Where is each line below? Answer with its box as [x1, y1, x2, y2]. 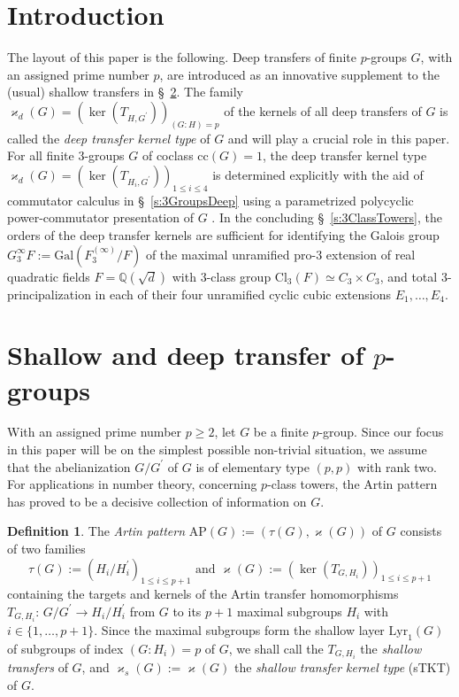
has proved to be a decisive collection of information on [7, 492, 307, 510]
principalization [7, 284, 91, 303]
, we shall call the [228, 639, 324, 657]
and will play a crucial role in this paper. [227, 128, 450, 147]
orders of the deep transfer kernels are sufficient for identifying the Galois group [7, 225, 440, 244]
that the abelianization [7, 457, 131, 476]
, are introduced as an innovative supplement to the [159, 65, 440, 83]
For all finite [7, 146, 74, 165]
